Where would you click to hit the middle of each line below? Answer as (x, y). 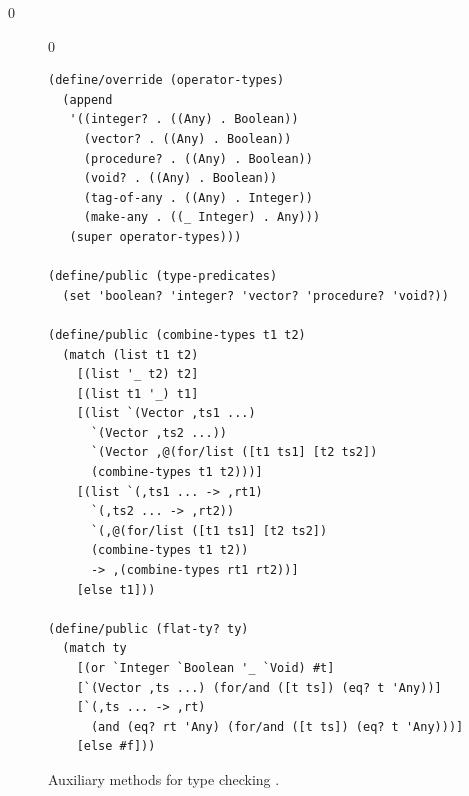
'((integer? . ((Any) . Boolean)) (184, 119)
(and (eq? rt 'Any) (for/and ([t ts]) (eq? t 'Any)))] (277, 726)
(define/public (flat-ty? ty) (148, 628)
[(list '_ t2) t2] (137, 374)
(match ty (94, 648)
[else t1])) (116, 589)
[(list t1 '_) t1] (137, 393)
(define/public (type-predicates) (163, 276)
